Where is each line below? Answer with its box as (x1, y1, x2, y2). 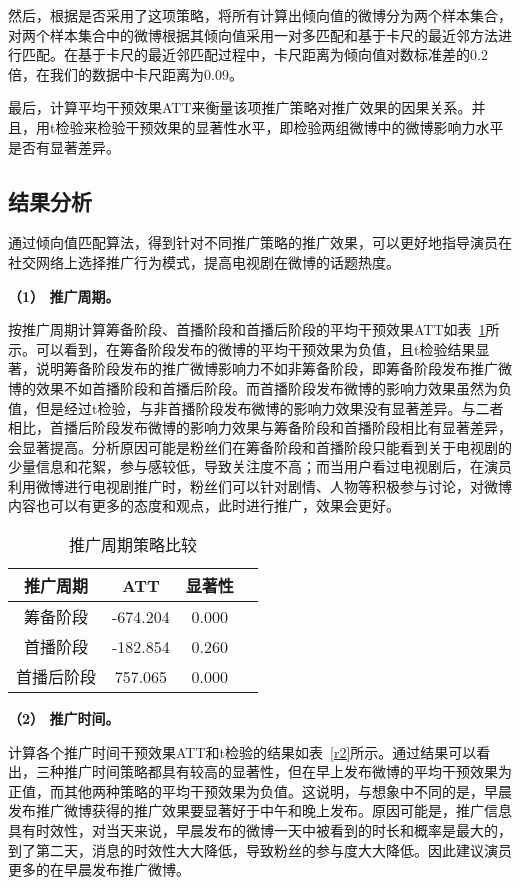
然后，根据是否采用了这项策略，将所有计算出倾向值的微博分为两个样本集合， (8, 5, 512, 25)
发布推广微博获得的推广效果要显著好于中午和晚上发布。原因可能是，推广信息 (8, 800, 512, 821)
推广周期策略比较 (68, 533, 197, 557)
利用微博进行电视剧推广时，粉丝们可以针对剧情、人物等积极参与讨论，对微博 (8, 475, 512, 496)
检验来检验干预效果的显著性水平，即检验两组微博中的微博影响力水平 (55, 116, 504, 137)
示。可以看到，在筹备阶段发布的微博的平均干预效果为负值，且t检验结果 (8, 338, 476, 359)
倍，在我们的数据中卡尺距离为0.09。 (8, 63, 243, 84)
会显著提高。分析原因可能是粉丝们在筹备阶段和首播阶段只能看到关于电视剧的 (8, 436, 512, 457)
